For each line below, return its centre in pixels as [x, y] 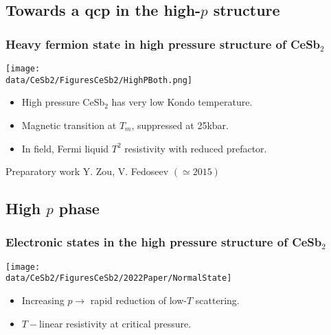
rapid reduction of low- [138, 300]
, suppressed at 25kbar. [180, 125]
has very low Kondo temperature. [182, 102]
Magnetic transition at [69, 125]
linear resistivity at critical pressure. [115, 323]
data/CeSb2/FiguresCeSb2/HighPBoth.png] [99, 80]
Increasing [43, 300]
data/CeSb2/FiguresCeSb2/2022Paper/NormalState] [119, 278]
